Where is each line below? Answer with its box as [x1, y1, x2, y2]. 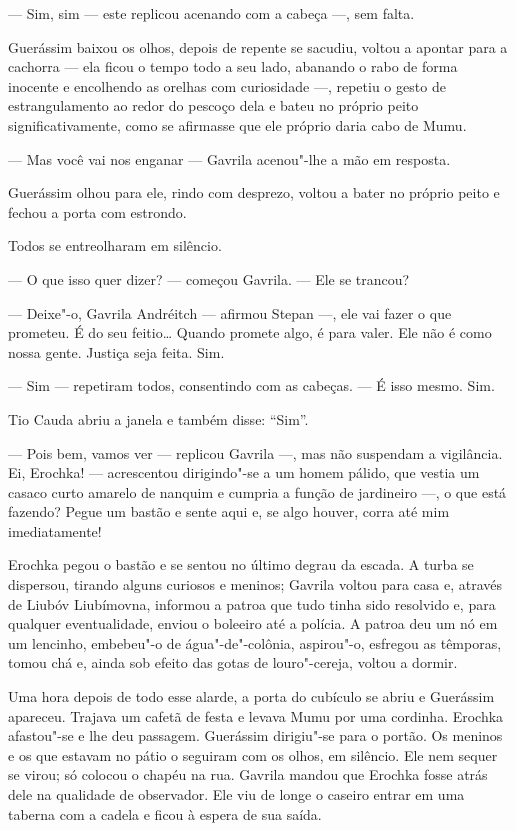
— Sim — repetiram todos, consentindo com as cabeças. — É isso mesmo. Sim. [8, 375, 495, 396]
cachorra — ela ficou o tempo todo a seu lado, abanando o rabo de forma [8, 56, 458, 77]
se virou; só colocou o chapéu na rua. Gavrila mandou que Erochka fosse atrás [8, 764, 488, 785]
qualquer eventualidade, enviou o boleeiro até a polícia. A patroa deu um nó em [8, 613, 498, 634]
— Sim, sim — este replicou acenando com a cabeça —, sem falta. [8, 3, 415, 23]
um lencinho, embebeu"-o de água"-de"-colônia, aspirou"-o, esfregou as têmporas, [8, 632, 502, 653]
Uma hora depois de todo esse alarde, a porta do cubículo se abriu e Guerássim [8, 686, 495, 707]
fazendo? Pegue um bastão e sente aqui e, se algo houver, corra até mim [8, 501, 450, 522]
